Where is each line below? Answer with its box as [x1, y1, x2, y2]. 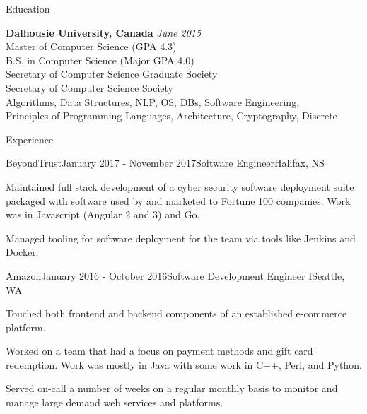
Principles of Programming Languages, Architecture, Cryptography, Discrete [6, 108, 337, 123]
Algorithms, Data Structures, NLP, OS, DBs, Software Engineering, [6, 94, 300, 109]
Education [6, 1, 50, 16]
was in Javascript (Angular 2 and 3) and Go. [6, 207, 200, 222]
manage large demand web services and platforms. [6, 395, 223, 410]
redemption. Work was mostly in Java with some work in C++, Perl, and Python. [6, 357, 362, 372]
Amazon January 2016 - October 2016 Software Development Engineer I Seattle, [6, 268, 345, 283]
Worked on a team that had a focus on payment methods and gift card [6, 343, 313, 358]
